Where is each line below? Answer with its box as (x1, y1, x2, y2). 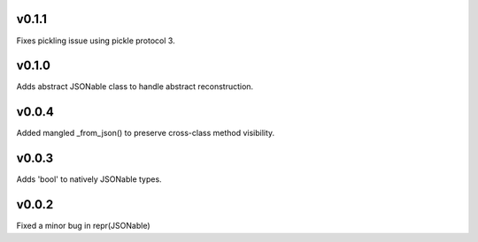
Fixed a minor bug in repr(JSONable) (16, 221, 150, 231)
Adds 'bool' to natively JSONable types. (16, 174, 163, 185)
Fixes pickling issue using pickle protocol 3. (16, 35, 176, 46)
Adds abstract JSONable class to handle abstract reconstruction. (16, 81, 254, 92)
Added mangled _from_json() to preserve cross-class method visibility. (16, 128, 275, 139)
